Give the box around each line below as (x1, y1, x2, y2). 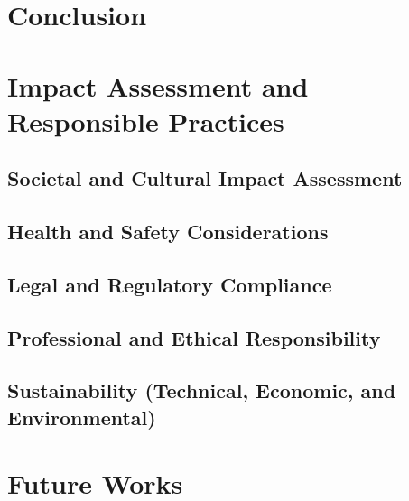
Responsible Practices (7, 102, 284, 139)
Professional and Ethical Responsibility (7, 323, 381, 351)
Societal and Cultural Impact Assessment (7, 164, 403, 192)
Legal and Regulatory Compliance (7, 270, 332, 298)
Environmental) (7, 403, 156, 431)
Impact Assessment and (7, 67, 309, 104)
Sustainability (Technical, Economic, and (7, 376, 396, 404)
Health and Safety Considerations (7, 218, 329, 246)
